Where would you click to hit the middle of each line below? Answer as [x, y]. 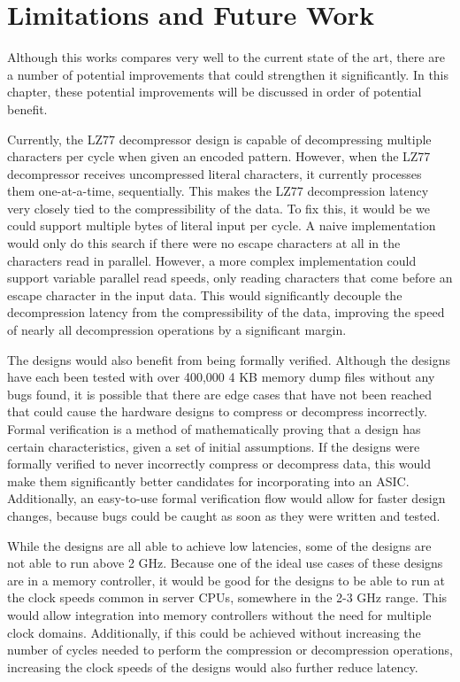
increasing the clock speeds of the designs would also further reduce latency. [213, 666]
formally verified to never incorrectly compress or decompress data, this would [219, 464]
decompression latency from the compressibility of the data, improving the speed [226, 312]
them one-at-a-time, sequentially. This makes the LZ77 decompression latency [218, 191]
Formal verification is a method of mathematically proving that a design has [214, 429]
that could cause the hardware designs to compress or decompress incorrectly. [217, 411]
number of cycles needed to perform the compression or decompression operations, [230, 650]
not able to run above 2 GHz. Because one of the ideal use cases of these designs [225, 563]
